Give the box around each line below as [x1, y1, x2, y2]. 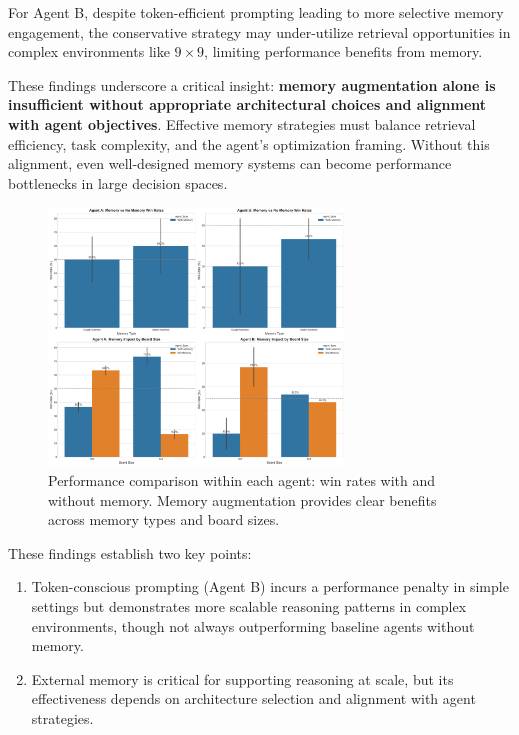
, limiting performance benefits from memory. [204, 41, 483, 62]
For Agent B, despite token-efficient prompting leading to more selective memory [8, 2, 504, 22]
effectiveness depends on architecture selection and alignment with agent [31, 688, 476, 709]
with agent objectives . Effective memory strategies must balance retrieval [8, 113, 476, 134]
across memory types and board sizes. [48, 509, 280, 530]
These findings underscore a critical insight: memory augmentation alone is [8, 74, 496, 95]
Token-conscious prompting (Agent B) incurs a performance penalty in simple [31, 576, 509, 597]
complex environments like [8, 41, 170, 62]
